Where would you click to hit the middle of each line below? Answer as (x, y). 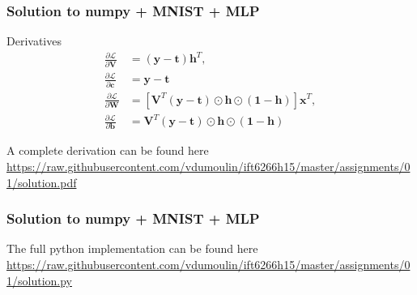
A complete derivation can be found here (108, 150)
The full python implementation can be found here (132, 248)
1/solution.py (39, 280)
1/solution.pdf (42, 182)
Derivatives (34, 41)
